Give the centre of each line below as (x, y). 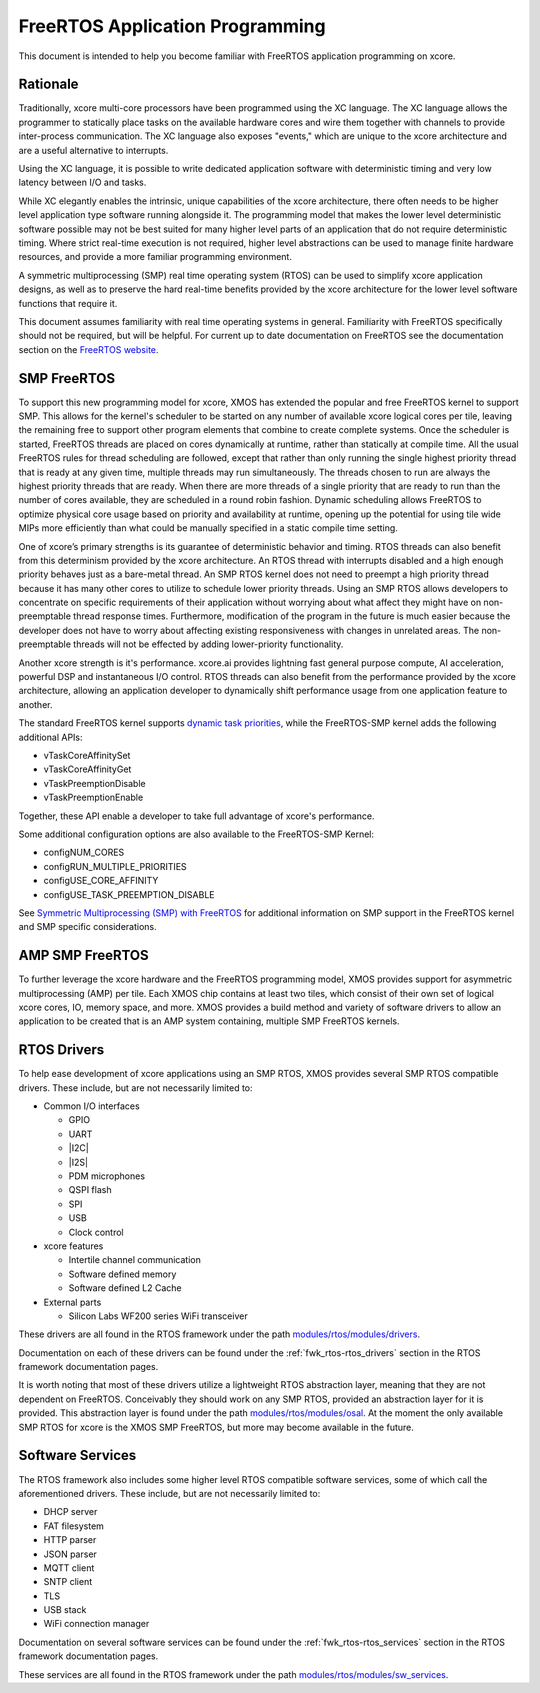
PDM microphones (106, 1176)
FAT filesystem (74, 1526)
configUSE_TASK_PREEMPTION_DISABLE (129, 894)
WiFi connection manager (96, 1624)
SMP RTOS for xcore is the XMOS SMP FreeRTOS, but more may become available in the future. (216, 1427)
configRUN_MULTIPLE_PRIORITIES (115, 866)
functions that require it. (68, 303)
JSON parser (70, 1554)
